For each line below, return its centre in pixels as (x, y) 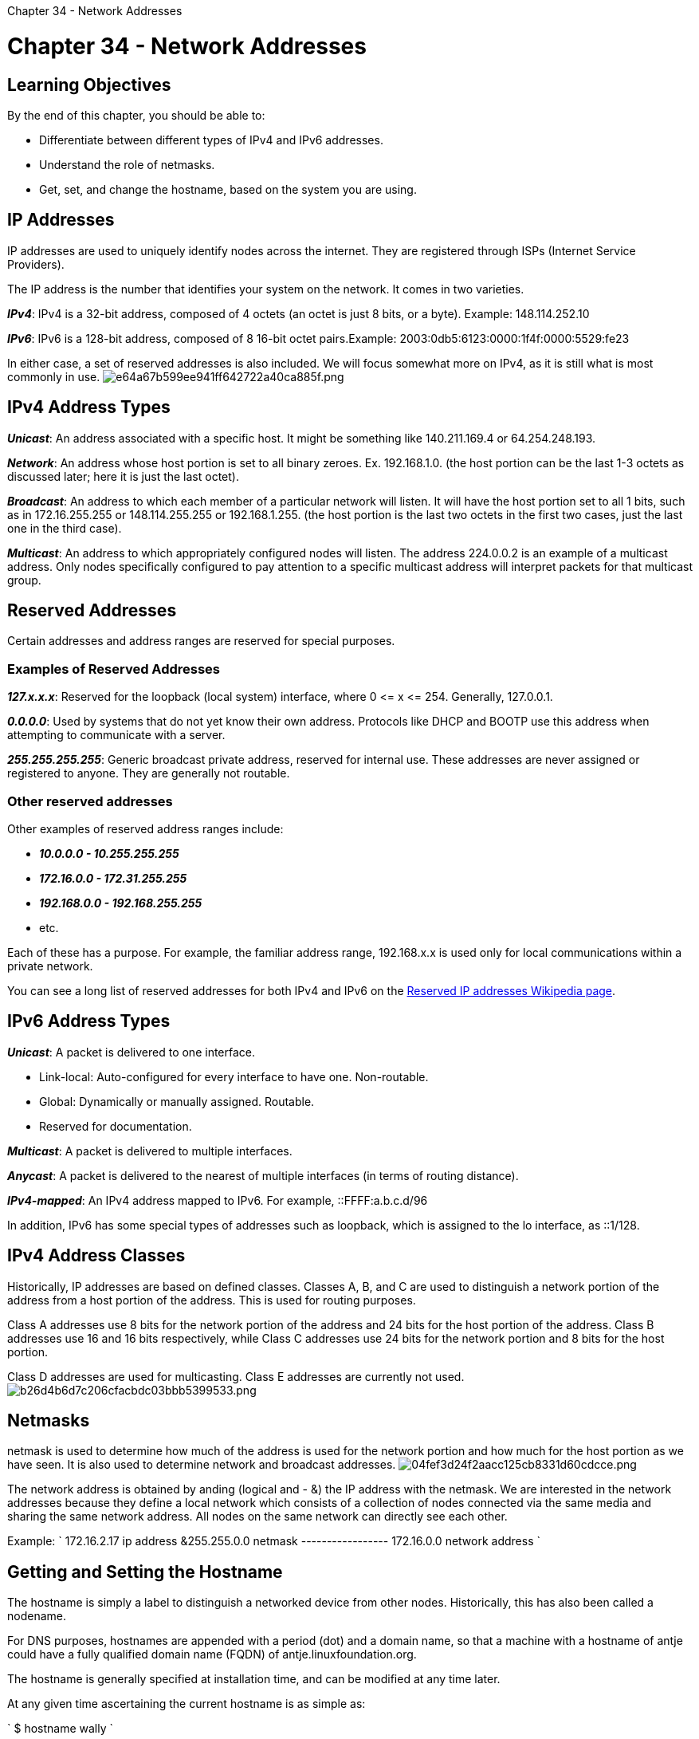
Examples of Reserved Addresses (114, 669)
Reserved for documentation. (116, 1126)
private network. (50, 966)
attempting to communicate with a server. (116, 735)
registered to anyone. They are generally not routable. (149, 773)
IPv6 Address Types (89, 1021)
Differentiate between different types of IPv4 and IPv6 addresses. (211, 140)
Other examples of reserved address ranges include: (145, 828)
